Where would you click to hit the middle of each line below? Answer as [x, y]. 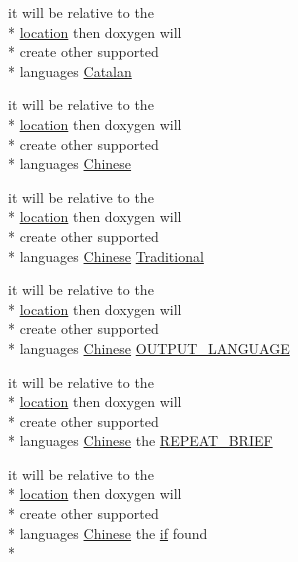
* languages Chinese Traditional [106, 255]
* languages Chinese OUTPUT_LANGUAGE [149, 347]
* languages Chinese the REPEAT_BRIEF [140, 440]
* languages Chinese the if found [108, 532]
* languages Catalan [70, 70]
